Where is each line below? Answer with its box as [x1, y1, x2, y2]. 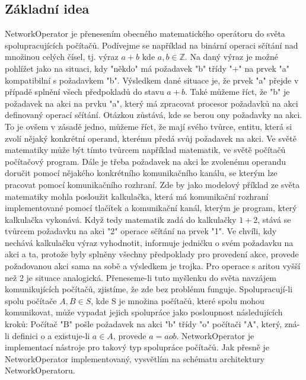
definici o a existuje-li [12, 329, 90, 341]
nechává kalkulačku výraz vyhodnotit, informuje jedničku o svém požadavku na [5, 236, 294, 248]
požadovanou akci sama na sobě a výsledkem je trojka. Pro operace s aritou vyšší [5, 260, 301, 272]
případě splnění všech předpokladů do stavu [5, 85, 164, 98]
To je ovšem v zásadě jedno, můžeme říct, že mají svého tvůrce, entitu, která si [5, 120, 292, 132]
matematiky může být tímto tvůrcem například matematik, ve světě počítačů [5, 143, 286, 156]
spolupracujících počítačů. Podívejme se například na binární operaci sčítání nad [5, 39, 298, 51]
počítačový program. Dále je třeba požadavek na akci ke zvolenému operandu [5, 155, 286, 167]
